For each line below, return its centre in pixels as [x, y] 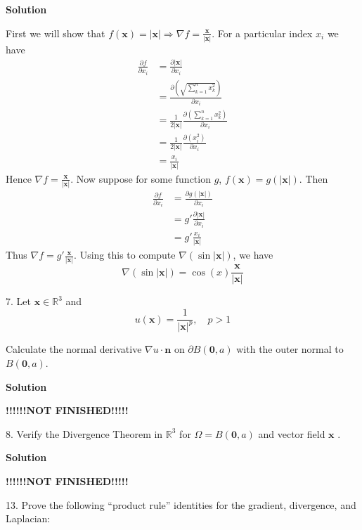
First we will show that [56, 33]
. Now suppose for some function [141, 178]
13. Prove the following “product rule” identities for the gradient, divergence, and [181, 504]
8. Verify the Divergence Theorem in [84, 433]
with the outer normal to [290, 349]
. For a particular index [262, 33]
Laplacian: [28, 518]
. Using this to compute [125, 255]
